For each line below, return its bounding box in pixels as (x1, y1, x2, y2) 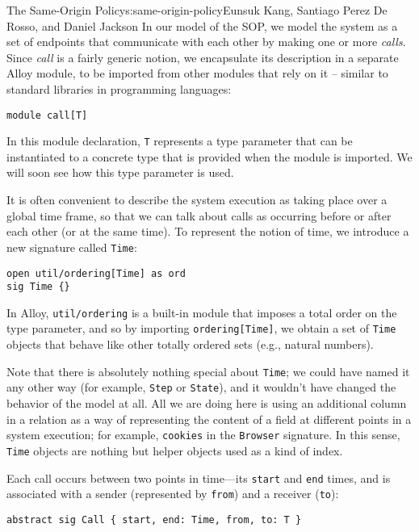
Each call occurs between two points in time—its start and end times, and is (6, 469, 391, 486)
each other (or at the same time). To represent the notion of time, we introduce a (6, 223, 409, 240)
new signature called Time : (6, 238, 137, 255)
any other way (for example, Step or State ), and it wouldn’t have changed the (6, 379, 396, 396)
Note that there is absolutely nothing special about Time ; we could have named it (6, 362, 410, 379)
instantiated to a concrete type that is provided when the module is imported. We (6, 148, 413, 165)
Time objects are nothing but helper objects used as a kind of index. (6, 442, 343, 459)
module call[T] (6, 109, 88, 121)
